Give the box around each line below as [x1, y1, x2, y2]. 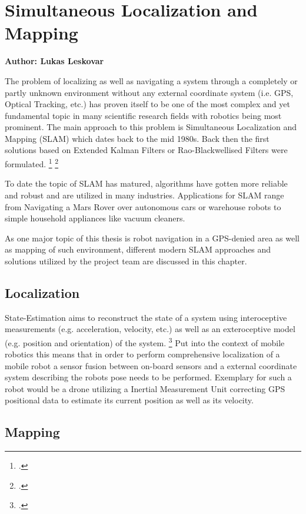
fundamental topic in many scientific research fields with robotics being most [5, 109, 282, 121]
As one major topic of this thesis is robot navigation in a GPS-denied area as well [5, 231, 300, 244]
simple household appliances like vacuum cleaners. [5, 212, 185, 224]
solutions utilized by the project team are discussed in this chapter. [5, 254, 247, 267]
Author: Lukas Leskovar [5, 55, 104, 67]
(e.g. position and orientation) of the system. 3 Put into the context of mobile [5, 334, 285, 349]
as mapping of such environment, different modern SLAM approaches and [5, 243, 271, 256]
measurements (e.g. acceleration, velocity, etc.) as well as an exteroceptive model [5, 323, 295, 335]
